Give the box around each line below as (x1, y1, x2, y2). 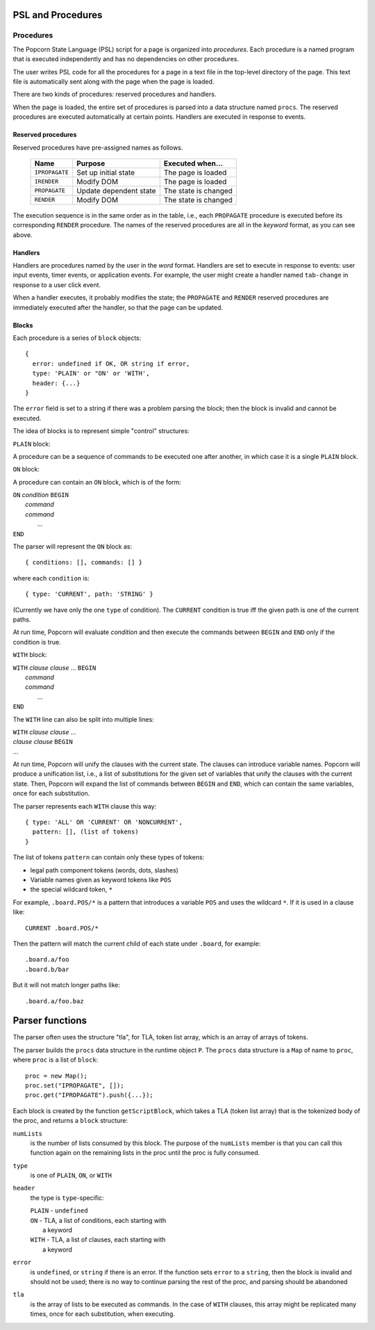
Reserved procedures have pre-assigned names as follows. (12, 143, 183, 152)
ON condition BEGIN (12, 491, 69, 499)
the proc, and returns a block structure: (12, 1117, 128, 1125)
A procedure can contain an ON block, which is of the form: (12, 478, 182, 486)
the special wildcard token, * (30, 885, 113, 893)
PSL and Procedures (12, 9, 103, 21)
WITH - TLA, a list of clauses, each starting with (30, 1235, 166, 1244)
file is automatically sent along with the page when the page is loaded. (12, 77, 215, 86)
